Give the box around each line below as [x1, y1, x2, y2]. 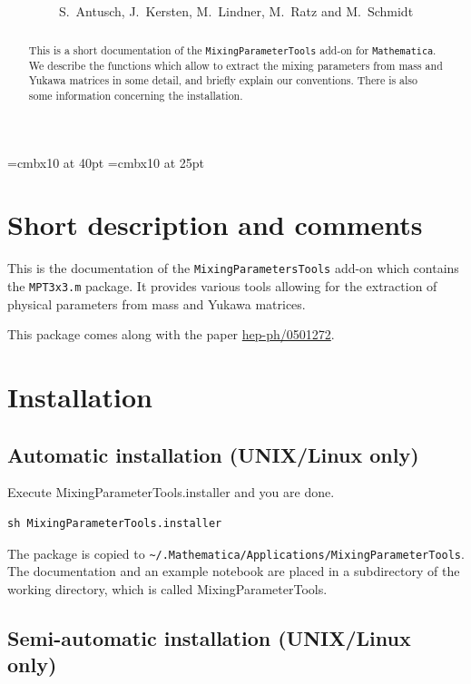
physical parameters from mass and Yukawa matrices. [7, 294, 306, 313]
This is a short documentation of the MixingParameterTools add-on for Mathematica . [28, 42, 437, 57]
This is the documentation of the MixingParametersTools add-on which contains [7, 259, 459, 278]
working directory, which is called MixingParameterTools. [7, 579, 328, 598]
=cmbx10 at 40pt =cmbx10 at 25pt [7, 152, 204, 171]
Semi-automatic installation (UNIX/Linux [7, 623, 411, 651]
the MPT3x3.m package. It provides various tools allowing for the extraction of [7, 277, 437, 295]
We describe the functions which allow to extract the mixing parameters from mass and [28, 57, 443, 73]
